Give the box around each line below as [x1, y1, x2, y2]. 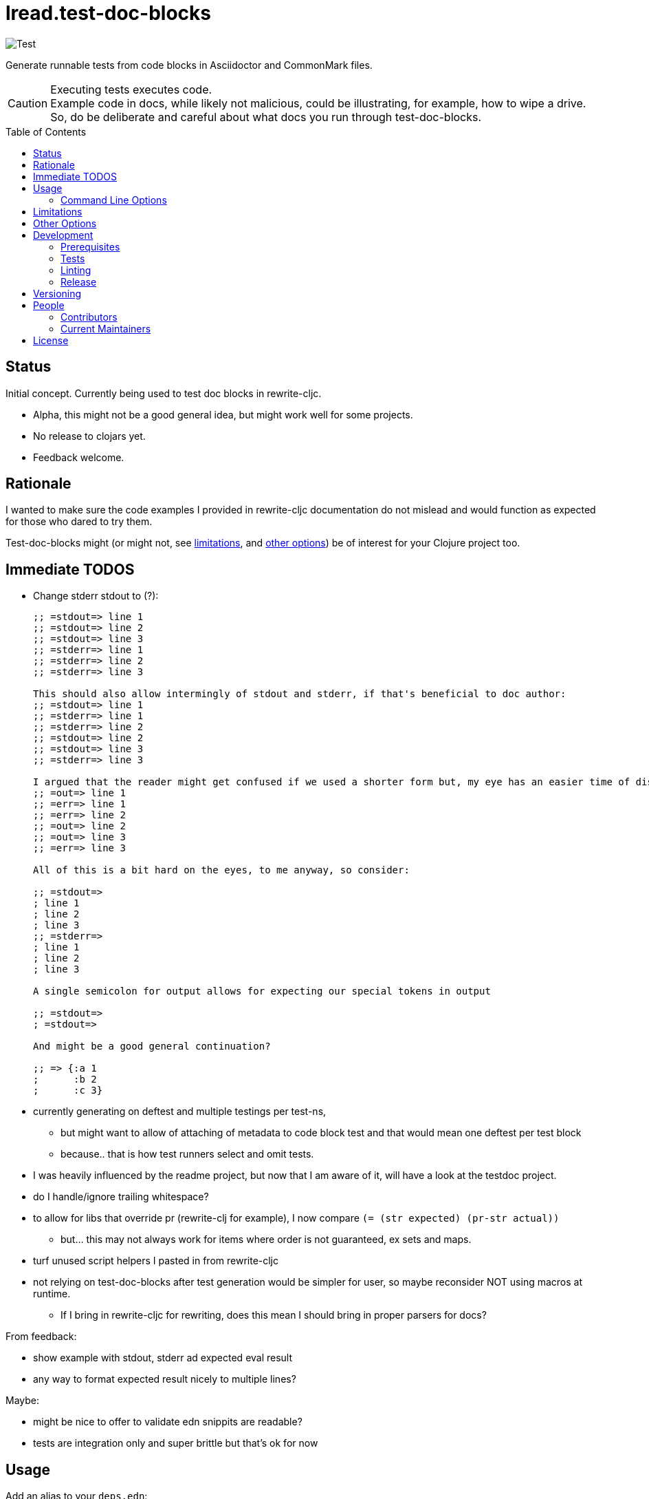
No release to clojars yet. [33, 429, 146, 442]
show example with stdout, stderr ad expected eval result [33, 1352, 293, 1364]
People [33, 299, 65, 311]
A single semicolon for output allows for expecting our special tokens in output [33, 986, 491, 997]
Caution [8, 96, 48, 110]
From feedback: [5, 1330, 77, 1343]
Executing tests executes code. [50, 82, 212, 96]
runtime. [33, 1288, 71, 1300]
